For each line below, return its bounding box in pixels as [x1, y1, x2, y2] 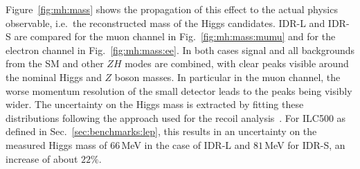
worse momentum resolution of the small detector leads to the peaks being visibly [6, 83, 352, 98]
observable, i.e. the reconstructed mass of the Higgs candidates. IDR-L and [6, 15, 325, 30]
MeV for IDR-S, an [264, 137, 345, 152]
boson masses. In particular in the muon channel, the [114, 69, 341, 84]
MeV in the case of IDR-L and [121, 137, 251, 152]
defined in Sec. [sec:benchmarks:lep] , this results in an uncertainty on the [6, 124, 317, 139]
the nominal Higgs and [6, 69, 102, 84]
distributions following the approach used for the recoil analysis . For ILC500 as [6, 110, 346, 125]
